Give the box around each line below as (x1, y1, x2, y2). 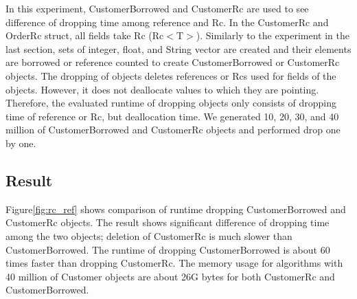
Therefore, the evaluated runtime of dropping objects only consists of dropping (5, 96, 336, 110)
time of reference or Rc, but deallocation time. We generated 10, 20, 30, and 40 (5, 109, 339, 123)
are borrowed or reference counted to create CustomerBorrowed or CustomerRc (5, 55, 340, 69)
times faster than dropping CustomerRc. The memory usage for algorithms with (5, 256, 343, 270)
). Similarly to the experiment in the (196, 28, 350, 43)
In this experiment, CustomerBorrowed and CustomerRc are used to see (5, 1, 309, 15)
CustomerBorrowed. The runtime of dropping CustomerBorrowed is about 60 (5, 242, 330, 256)
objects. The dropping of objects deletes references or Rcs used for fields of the (5, 68, 336, 82)
